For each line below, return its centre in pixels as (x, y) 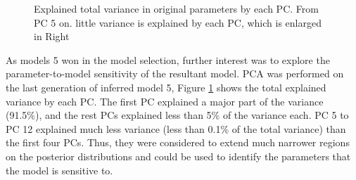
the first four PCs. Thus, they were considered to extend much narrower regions (178, 142)
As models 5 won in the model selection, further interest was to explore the (168, 59)
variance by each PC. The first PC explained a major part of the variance (165, 101)
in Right (52, 36)
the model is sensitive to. (59, 170)
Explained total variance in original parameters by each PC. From (176, 8)
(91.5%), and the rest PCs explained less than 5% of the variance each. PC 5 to (177, 115)
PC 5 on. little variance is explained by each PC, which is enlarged (178, 22)
